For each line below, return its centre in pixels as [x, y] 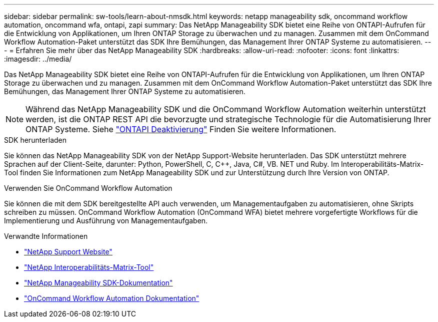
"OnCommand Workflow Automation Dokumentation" [112, 298]
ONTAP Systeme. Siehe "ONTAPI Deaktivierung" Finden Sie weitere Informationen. [181, 129]
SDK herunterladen [35, 140]
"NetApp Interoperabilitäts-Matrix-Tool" [89, 267]
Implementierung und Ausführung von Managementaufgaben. [106, 221]
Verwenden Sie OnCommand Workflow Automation [88, 188]
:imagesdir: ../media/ [38, 59]
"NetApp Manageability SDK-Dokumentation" [98, 283]
